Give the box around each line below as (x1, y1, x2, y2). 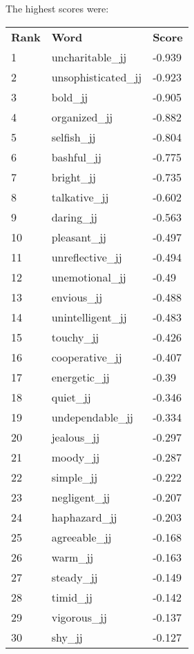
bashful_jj (51, 148, 101, 165)
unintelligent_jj (51, 308, 127, 325)
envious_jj (51, 288, 103, 305)
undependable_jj (51, 408, 133, 425)
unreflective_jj (51, 248, 122, 265)
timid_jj (51, 588, 93, 605)
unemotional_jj (51, 268, 126, 285)
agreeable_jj (51, 528, 112, 545)
